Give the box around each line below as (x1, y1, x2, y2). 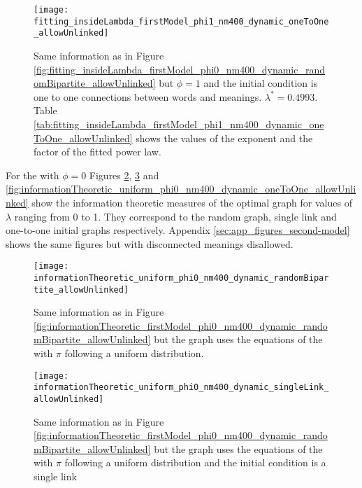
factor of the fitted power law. (34, 144, 161, 159)
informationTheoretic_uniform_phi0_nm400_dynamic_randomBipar (34, 272, 329, 283)
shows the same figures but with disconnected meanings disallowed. (6, 236, 294, 251)
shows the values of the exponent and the (136, 130, 313, 145)
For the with (6, 167, 59, 182)
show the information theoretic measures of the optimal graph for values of (31, 195, 352, 209)
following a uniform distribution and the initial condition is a (64, 455, 326, 470)
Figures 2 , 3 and (89, 167, 159, 182)
